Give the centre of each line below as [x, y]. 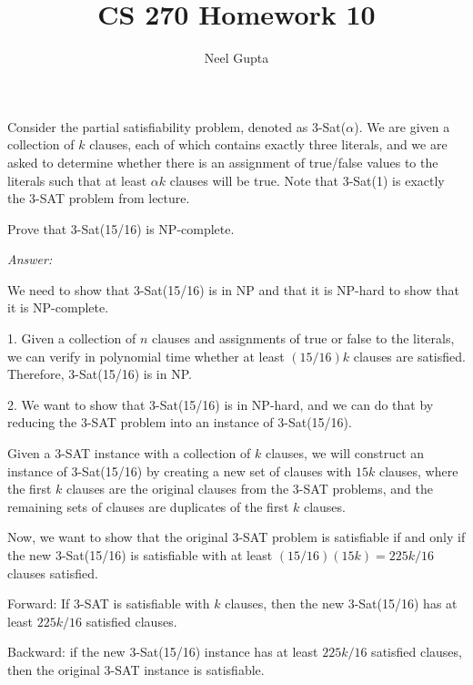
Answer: [30, 259]
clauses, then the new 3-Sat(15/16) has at [341, 603]
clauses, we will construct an [345, 453]
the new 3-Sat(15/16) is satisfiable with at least [140, 555]
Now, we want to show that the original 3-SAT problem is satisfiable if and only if [236, 537]
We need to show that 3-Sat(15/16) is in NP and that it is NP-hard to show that [233, 289]
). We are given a [402, 126]
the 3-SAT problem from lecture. [99, 198]
